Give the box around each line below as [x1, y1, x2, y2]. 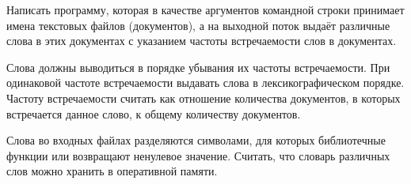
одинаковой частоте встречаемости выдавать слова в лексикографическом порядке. [6, 74, 405, 91]
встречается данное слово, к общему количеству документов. [6, 105, 301, 122]
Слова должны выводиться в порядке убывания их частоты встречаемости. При [6, 58, 390, 75]
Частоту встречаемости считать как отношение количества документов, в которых [6, 89, 401, 106]
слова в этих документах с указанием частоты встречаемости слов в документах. [6, 32, 397, 49]
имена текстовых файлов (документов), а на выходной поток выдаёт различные [6, 17, 390, 33]
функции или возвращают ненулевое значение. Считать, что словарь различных [6, 147, 390, 163]
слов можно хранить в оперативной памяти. [6, 163, 218, 179]
